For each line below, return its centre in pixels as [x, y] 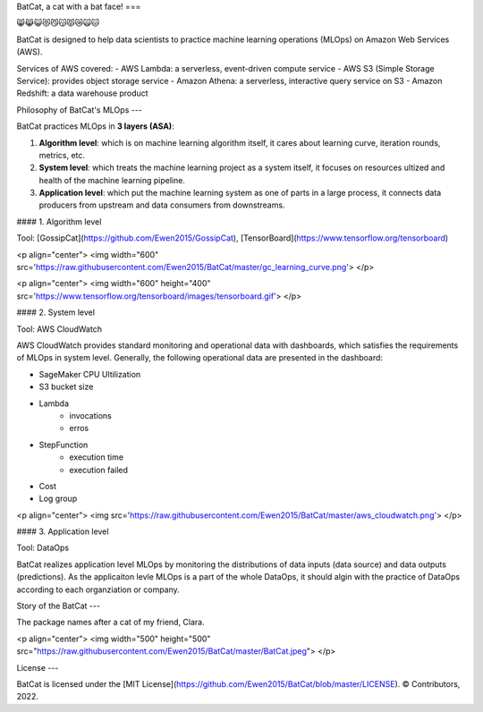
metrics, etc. [62, 155]
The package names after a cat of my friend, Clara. [110, 623]
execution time [97, 457]
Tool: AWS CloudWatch [59, 329]
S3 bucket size [66, 387]
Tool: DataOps [43, 548]
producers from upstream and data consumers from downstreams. [162, 205]
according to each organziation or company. [98, 589]
